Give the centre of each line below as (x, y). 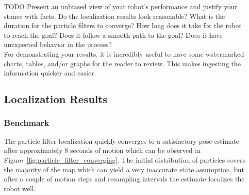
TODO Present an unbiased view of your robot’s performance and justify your (121, 6)
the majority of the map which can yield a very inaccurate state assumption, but (124, 169)
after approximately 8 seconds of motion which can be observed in (102, 150)
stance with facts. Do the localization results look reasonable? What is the (115, 16)
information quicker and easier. (50, 73)
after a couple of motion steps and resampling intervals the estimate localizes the (124, 179)
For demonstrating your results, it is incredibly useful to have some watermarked (124, 53)
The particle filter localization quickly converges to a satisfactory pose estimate (122, 141)
